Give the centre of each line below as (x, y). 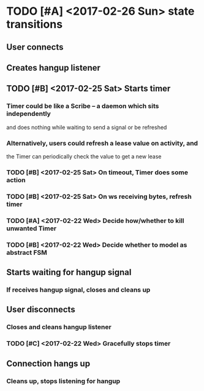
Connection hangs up (48, 363)
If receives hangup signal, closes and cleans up (78, 290)
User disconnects (41, 310)
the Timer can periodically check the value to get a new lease (84, 156)
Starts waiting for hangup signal (69, 272)
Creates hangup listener (54, 68)
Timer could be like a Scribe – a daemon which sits (83, 106)
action (16, 180)
